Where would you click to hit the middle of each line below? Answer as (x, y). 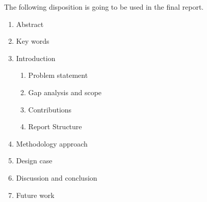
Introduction (36, 58)
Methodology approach (52, 143)
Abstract (30, 24)
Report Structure (55, 126)
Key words (33, 41)
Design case (34, 161)
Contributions (50, 109)
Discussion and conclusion (57, 177)
